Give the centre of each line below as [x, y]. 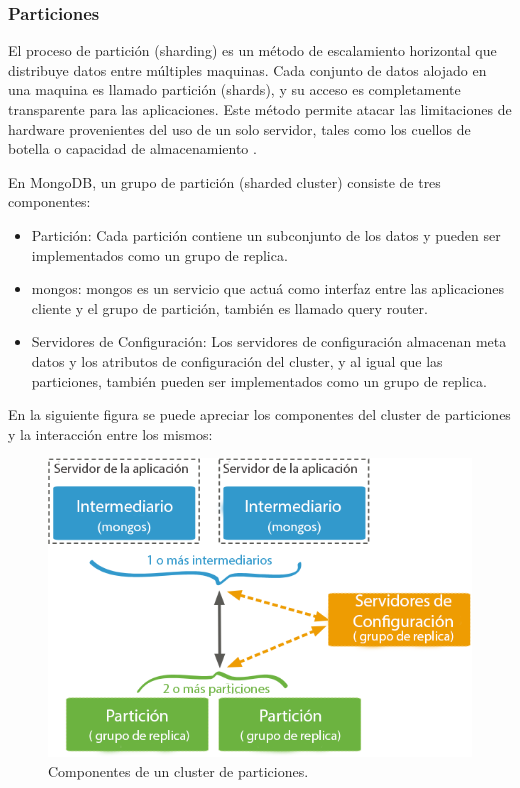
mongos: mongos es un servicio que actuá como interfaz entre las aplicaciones [268, 288]
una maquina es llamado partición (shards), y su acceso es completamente [234, 89]
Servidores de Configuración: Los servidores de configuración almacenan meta [269, 341]
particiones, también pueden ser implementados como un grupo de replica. [259, 380]
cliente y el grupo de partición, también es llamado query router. [229, 307]
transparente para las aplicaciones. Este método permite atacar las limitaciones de [260, 109]
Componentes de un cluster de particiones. [178, 770]
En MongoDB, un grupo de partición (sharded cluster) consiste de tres [224, 181]
